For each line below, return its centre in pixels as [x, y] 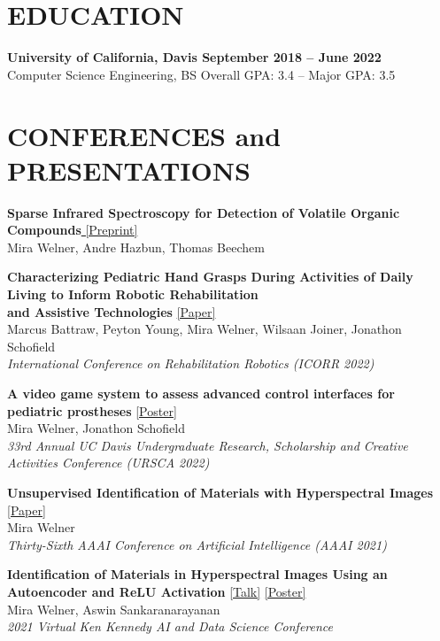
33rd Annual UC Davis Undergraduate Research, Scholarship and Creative [208, 445]
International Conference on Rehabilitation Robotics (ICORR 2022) [191, 363]
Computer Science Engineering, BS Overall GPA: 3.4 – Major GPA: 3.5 [201, 74]
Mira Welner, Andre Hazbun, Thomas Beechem [136, 247]
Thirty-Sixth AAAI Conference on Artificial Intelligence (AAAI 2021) [197, 544]
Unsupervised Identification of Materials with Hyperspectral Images [220, 492]
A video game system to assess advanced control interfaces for [201, 393]
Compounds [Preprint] [73, 230]
